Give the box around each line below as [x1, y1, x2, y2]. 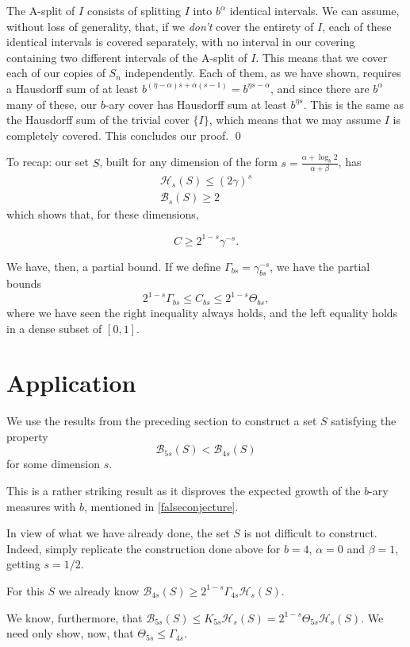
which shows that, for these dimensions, [6, 206, 199, 223]
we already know [58, 582, 140, 599]
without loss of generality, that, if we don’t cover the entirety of [6, 17, 314, 34]
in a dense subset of [6, 320, 102, 336]
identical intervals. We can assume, [229, 2, 400, 18]
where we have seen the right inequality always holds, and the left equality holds [6, 304, 398, 320]
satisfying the [331, 413, 397, 429]
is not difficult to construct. [243, 525, 377, 541]
